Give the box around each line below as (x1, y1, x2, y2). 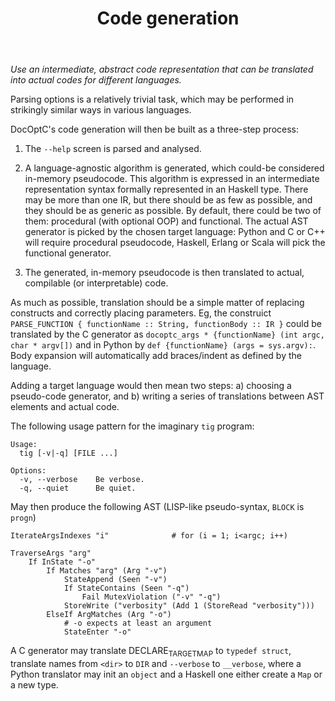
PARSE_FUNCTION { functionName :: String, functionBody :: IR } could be (10, 318, 322, 330)
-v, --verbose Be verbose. (19, 475, 145, 485)
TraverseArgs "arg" (10, 548, 92, 559)
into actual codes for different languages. (10, 74, 182, 86)
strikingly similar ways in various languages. (10, 104, 192, 116)
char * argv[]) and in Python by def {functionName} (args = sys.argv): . (10, 339, 316, 351)
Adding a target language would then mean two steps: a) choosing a (10, 380, 292, 392)
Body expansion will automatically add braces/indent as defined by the (10, 350, 302, 362)
